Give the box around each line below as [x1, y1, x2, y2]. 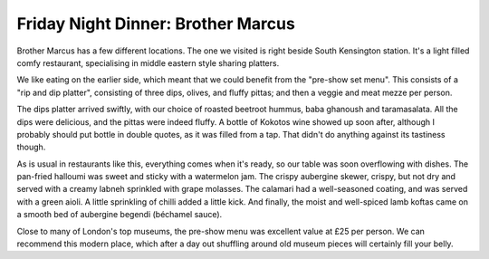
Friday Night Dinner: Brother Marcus [16, 14, 296, 34]
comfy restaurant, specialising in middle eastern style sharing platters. [16, 57, 280, 68]
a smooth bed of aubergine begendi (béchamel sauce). [16, 209, 223, 220]
